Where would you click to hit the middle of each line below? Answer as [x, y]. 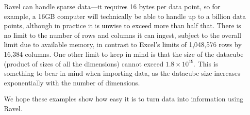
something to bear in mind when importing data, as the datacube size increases [122, 73]
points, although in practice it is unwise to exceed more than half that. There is [123, 25]
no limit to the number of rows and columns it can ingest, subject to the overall [123, 35]
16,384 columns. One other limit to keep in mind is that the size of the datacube [124, 54]
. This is [206, 63]
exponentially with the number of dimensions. [72, 82]
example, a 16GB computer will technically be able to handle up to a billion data [125, 16]
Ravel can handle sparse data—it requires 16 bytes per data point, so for [112, 6]
